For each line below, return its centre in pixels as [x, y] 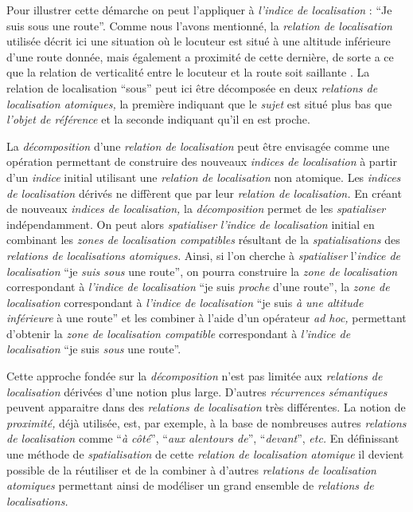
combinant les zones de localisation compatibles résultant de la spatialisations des [203, 240]
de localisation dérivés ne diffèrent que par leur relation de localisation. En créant [204, 193]
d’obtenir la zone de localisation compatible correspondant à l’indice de [179, 333]
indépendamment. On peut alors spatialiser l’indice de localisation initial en [191, 224]
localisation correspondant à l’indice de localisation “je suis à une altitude [185, 302]
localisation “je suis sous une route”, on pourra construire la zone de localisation [202, 271]
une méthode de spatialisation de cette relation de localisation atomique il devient [205, 454]
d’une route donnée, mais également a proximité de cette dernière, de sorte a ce [200, 56]
